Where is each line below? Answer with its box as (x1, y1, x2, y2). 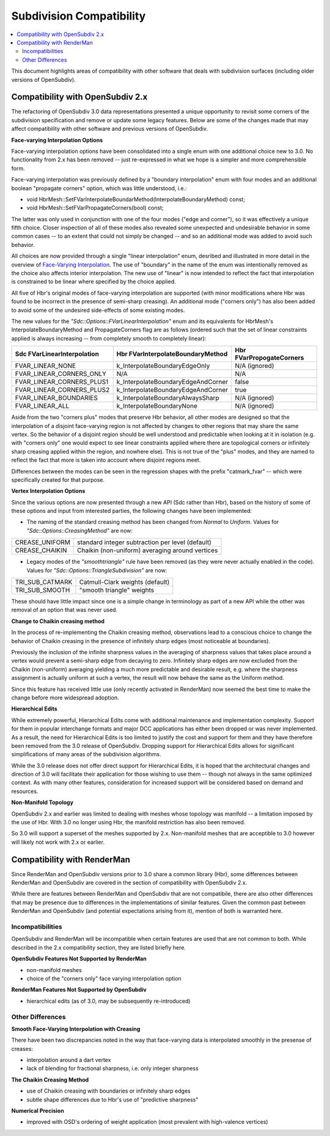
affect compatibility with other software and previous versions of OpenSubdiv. (11, 125, 208, 133)
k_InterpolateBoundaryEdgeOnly (116, 361, 210, 370)
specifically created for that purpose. (11, 476, 105, 483)
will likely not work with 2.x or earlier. (11, 838, 105, 846)
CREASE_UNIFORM (15, 538, 70, 547)
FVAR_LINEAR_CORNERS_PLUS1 (15, 378, 109, 386)
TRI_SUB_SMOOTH (15, 586, 70, 594)
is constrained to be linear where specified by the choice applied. (11, 278, 177, 286)
